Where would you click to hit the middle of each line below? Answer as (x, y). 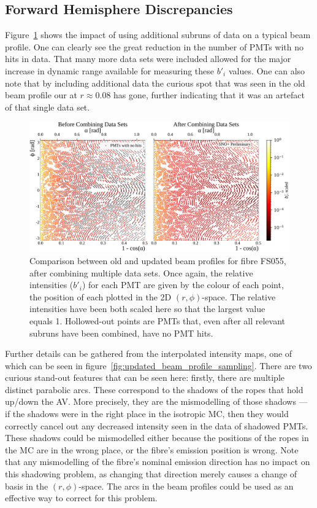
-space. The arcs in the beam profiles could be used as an (186, 486)
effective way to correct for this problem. (81, 498)
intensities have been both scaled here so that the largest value (147, 309)
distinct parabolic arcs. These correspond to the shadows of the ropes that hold (154, 389)
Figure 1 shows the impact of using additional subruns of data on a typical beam (158, 35)
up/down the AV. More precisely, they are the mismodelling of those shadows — (156, 401)
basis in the (27, 486)
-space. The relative (239, 296)
